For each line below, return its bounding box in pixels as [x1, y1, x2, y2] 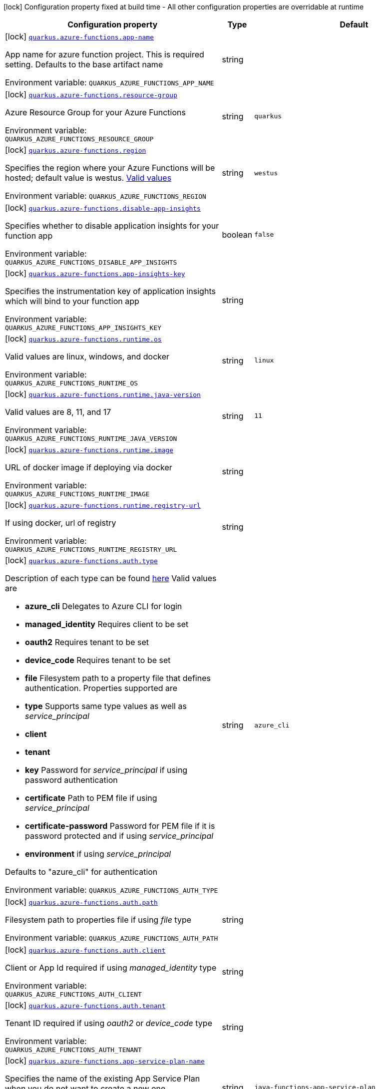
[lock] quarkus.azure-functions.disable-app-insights [5, 203, 201, 213]
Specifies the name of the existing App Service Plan [5, 1074, 200, 1084]
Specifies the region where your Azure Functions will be [5, 163, 215, 173]
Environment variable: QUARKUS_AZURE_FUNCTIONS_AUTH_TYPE [5, 885, 218, 895]
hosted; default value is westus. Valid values [5, 173, 172, 183]
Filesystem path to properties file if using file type [5, 915, 192, 925]
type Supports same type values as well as [25, 701, 187, 711]
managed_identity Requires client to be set [25, 619, 189, 629]
